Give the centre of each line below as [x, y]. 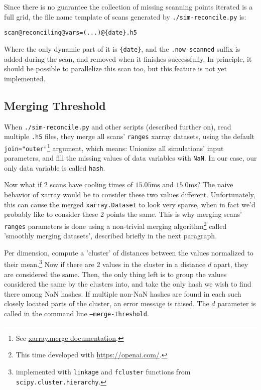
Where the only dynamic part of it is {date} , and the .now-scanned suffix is [122, 48]
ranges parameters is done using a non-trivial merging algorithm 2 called [115, 225]
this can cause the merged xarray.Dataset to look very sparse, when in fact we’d [130, 204]
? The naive [215, 184]
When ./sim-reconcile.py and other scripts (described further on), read [118, 126]
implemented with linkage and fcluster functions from [103, 371]
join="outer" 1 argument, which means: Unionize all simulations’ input [114, 147]
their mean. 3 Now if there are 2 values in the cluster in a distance [105, 264]
